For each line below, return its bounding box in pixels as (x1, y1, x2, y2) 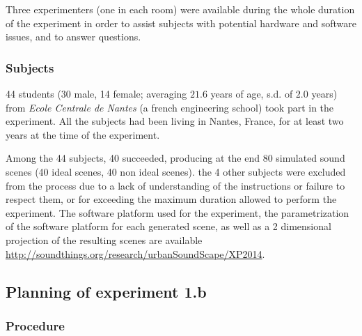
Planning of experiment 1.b (6, 280, 207, 302)
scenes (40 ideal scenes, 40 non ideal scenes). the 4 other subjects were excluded (6, 164, 346, 178)
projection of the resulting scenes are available (6, 232, 203, 247)
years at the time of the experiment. (6, 127, 160, 142)
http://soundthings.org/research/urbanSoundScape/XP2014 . (6, 246, 265, 261)
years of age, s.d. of (210, 86, 293, 100)
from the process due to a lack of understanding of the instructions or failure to (6, 178, 345, 192)
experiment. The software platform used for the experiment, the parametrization (6, 205, 349, 220)
